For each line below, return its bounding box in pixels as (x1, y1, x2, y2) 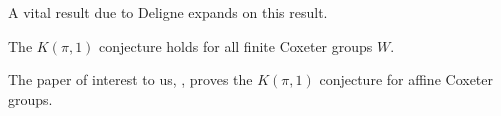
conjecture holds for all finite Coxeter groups (99, 35, 373, 56)
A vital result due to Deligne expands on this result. (8, 2, 328, 22)
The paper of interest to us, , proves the (8, 69, 253, 90)
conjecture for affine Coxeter (319, 69, 494, 90)
